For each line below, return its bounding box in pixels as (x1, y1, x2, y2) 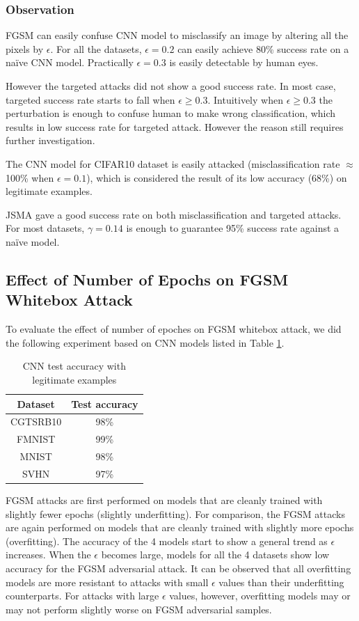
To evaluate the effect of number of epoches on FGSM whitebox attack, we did (6, 322, 342, 336)
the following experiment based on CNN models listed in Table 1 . (6, 335, 285, 349)
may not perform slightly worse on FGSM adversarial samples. (6, 602, 272, 616)
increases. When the (6, 547, 91, 562)
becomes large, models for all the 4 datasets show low (101, 547, 330, 562)
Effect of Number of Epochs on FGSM (6, 268, 289, 290)
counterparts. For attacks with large (6, 588, 159, 603)
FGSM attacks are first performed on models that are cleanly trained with (6, 492, 323, 507)
